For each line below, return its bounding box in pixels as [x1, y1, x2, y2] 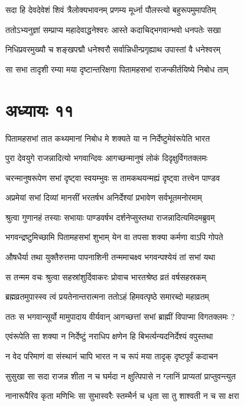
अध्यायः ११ [5, 97, 74, 122]
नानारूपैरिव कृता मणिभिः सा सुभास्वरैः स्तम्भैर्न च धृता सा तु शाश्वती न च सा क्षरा [5, 389, 239, 402]
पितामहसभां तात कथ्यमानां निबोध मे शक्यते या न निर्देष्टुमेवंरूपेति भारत [5, 132, 210, 144]
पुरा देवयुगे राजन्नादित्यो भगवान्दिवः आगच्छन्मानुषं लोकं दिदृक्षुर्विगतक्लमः [5, 152, 208, 164]
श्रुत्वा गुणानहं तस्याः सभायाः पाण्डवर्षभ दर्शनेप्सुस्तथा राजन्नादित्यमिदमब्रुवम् [5, 211, 215, 223]
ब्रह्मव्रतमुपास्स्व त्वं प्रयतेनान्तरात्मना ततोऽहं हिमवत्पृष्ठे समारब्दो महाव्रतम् [5, 290, 209, 303]
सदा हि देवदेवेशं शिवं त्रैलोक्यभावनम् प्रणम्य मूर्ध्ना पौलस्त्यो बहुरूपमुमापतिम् [5, 4, 216, 15]
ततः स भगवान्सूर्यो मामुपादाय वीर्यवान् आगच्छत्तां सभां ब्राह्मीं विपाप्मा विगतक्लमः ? [5, 310, 235, 322]
